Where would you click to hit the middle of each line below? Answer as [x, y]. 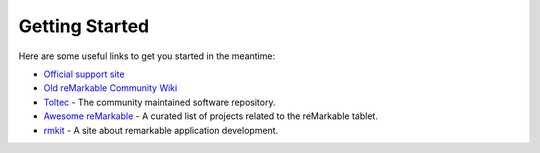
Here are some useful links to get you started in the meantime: [146, 56]
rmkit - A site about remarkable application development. [161, 130]
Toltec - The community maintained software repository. [159, 102]
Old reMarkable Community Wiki [110, 88]
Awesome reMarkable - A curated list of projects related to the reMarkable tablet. [211, 116]
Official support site [84, 74]
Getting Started [84, 26]
